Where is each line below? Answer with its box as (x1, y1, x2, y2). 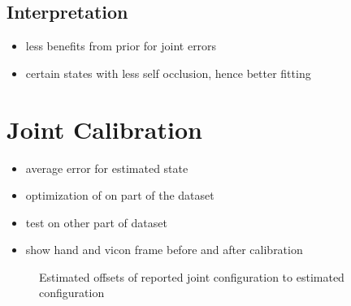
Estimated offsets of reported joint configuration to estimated (39, 268, 344, 285)
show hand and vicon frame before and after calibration (25, 241, 303, 258)
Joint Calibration (6, 112, 202, 145)
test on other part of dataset (25, 213, 167, 231)
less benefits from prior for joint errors (25, 37, 217, 54)
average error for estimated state (25, 159, 188, 176)
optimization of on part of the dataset (25, 187, 214, 204)
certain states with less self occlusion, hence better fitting (25, 64, 311, 81)
